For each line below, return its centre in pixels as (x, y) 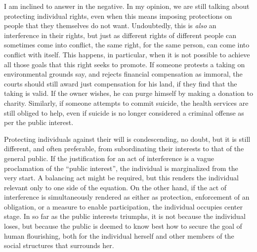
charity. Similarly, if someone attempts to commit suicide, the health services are (126, 103)
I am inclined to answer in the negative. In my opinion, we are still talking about (127, 6)
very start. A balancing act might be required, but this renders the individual (121, 178)
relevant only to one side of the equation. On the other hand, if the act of (115, 187)
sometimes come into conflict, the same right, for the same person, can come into (127, 45)
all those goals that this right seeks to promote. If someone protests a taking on (125, 64)
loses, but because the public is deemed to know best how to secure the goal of (123, 226)
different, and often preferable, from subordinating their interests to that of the (124, 148)
